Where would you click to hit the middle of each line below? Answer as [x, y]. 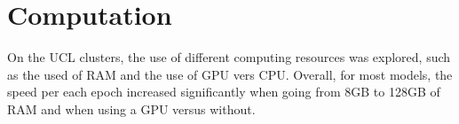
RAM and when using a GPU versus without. [131, 108]
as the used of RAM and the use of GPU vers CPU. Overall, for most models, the [230, 74]
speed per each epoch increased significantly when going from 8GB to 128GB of [224, 92]
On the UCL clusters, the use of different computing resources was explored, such [229, 57]
